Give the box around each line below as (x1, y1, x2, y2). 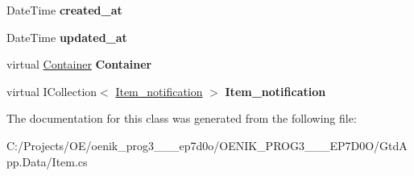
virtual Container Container (6, 56, 152, 73)
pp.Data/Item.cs (6, 153, 88, 170)
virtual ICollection (6, 82, 97, 99)
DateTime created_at (6, 2, 122, 18)
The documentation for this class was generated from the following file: (6, 110, 357, 127)
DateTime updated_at (6, 28, 127, 45)
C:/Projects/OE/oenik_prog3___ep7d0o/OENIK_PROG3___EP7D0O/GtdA (6, 136, 408, 153)
